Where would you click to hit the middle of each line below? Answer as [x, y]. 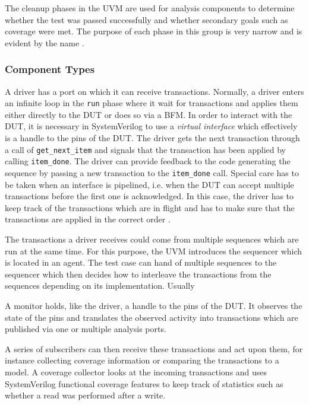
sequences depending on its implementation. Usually [100, 286]
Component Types [50, 69]
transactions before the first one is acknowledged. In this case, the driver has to [149, 196]
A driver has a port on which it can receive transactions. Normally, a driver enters [154, 91]
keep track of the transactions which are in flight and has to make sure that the [150, 207]
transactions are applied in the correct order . [88, 219]
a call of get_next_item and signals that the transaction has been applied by [146, 149]
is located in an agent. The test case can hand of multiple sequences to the [141, 262]
